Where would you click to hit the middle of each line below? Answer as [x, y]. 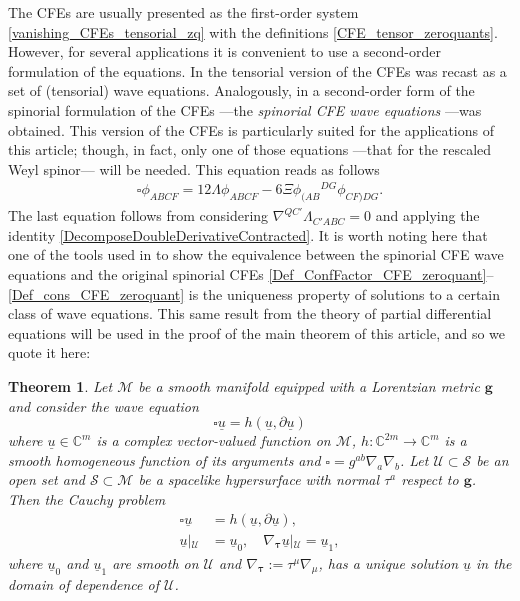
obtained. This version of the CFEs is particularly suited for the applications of [251, 129]
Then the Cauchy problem [87, 498]
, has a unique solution [388, 562]
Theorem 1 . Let [60, 386]
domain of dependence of [83, 584]
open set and [46, 479]
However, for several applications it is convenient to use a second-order [224, 51]
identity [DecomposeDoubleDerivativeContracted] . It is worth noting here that [248, 234]
